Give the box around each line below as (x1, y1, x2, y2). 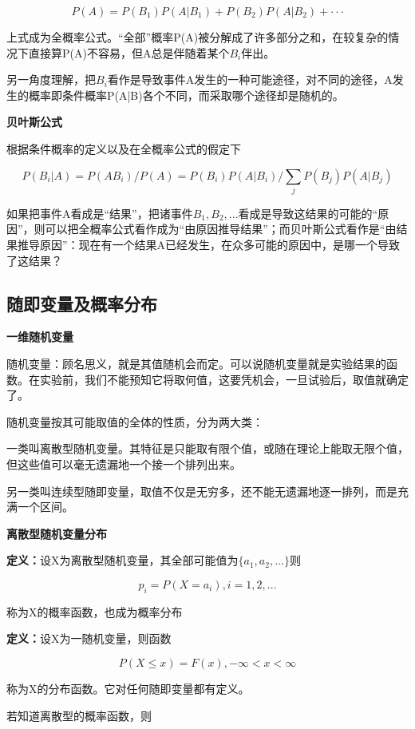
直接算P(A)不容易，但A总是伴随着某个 (28, 44, 230, 61)
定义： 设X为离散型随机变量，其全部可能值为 (6, 552, 239, 569)
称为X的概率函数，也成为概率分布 (6, 603, 183, 620)
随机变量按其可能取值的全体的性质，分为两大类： (6, 413, 263, 430)
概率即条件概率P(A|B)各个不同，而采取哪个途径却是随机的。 (28, 86, 344, 103)
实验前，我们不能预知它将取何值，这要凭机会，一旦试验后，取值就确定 (39, 370, 409, 387)
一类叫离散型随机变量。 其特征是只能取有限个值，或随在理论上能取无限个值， (6, 440, 409, 457)
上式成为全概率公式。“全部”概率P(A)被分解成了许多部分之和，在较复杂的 (6, 29, 389, 45)
